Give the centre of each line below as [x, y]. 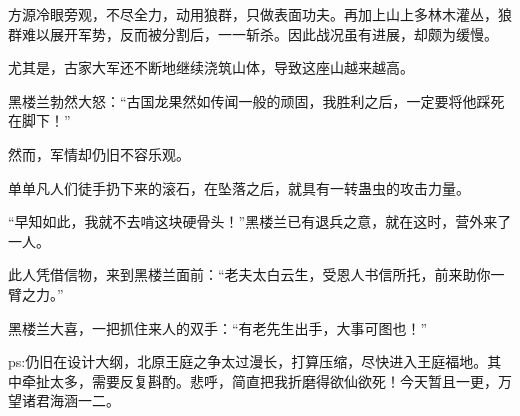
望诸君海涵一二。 [64, 400]
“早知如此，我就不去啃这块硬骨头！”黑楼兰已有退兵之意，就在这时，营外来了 [260, 221]
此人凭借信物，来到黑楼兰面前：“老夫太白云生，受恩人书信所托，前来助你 [249, 274]
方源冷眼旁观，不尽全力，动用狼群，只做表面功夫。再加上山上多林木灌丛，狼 [260, 14]
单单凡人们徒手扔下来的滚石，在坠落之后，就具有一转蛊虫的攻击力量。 [239, 187]
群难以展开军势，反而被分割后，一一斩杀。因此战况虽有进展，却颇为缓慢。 [253, 33]
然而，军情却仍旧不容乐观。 [99, 153]
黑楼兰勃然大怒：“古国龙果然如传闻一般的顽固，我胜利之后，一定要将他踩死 [256, 100]
